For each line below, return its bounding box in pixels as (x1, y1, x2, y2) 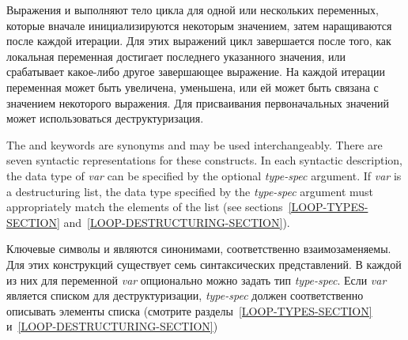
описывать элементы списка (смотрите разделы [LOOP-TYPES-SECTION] (6, 302, 372, 319)
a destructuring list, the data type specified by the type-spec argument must (6, 183, 373, 199)
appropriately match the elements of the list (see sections (6, 198, 283, 215)
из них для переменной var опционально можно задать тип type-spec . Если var (6, 271, 387, 288)
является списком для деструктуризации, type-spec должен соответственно (6, 287, 364, 304)
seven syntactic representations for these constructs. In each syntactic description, (6, 152, 402, 168)
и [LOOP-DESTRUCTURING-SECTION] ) (6, 318, 218, 334)
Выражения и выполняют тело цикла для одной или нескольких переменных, (6, 2, 379, 17)
